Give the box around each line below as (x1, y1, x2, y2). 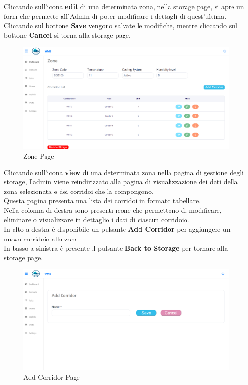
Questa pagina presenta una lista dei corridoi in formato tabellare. (4, 195, 201, 206)
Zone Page (23, 150, 54, 160)
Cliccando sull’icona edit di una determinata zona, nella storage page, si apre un (4, 1, 244, 11)
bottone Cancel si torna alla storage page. (4, 30, 131, 40)
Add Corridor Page (23, 372, 80, 382)
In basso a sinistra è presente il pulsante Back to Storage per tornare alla (4, 243, 228, 253)
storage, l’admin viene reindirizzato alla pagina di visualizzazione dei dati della (4, 176, 238, 187)
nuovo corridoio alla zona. (4, 233, 80, 243)
